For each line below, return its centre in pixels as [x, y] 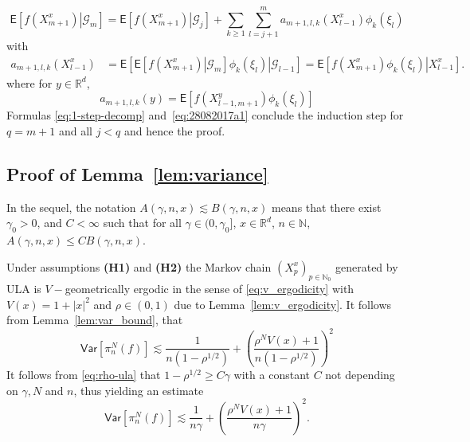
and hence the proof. [175, 130]
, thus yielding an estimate [139, 390]
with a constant [272, 375]
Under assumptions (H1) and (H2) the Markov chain [139, 266]
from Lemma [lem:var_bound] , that [95, 320]
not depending [360, 375]
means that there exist [326, 207]
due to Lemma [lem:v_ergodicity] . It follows [283, 304]
